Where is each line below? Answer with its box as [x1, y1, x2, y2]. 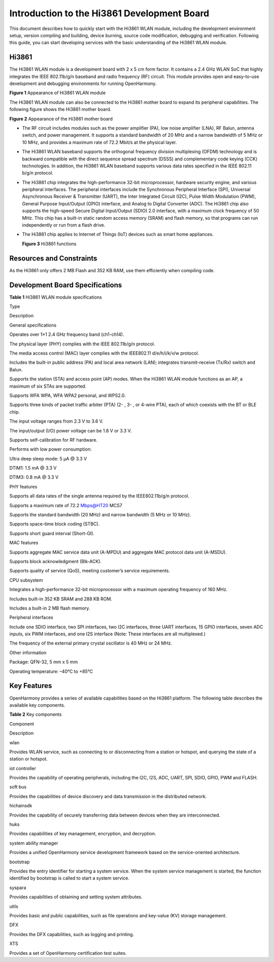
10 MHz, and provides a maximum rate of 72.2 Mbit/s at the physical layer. [22, 139, 177, 145]
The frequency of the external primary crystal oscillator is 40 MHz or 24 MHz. [9, 640, 173, 646]
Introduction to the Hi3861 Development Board [9, 8, 210, 19]
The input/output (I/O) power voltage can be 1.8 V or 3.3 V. [9, 427, 132, 433]
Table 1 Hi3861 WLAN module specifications [9, 294, 102, 300]
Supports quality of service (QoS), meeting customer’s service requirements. [9, 568, 170, 574]
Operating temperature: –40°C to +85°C [9, 668, 93, 674]
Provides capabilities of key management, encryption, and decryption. [9, 831, 156, 837]
